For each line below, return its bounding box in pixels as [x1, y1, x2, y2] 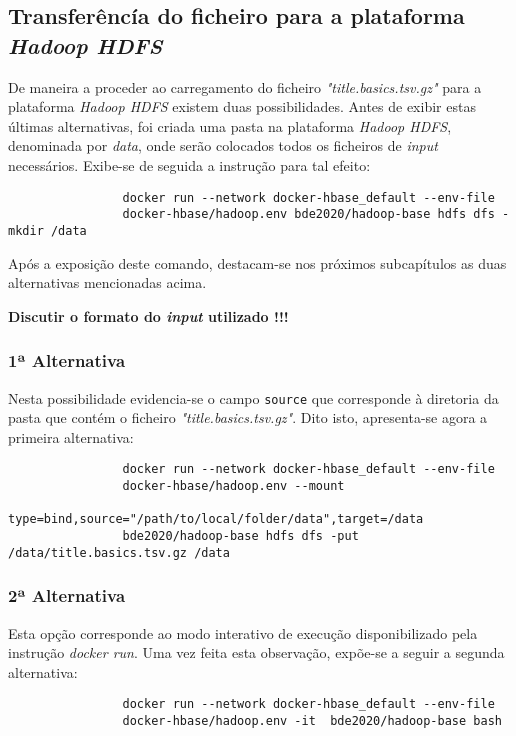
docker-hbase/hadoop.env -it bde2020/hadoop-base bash [122, 713, 502, 728]
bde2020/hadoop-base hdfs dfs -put [122, 529, 359, 543]
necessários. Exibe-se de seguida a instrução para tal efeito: [8, 154, 371, 175]
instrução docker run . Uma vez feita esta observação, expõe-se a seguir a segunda [8, 642, 505, 663]
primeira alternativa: [8, 426, 134, 447]
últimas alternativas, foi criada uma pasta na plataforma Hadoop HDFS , [8, 115, 452, 136]
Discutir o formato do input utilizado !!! [8, 305, 289, 326]
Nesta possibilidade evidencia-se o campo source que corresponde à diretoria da [8, 387, 499, 408]
